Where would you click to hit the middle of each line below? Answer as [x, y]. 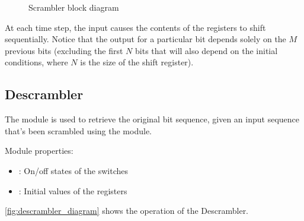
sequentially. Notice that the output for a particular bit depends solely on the [145, 39]
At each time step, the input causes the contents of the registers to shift [135, 27]
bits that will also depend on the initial [207, 50]
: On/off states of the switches [73, 170]
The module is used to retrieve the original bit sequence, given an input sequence [152, 119]
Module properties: [39, 151]
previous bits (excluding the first [64, 50]
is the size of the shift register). [137, 62]
